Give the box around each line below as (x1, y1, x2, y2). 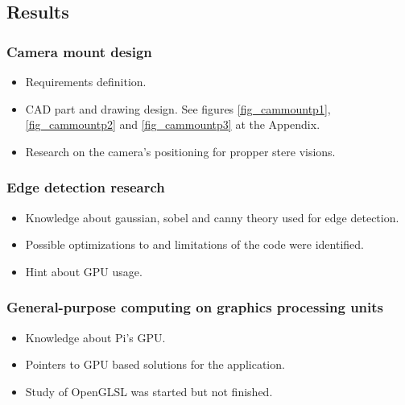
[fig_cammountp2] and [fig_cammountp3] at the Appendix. (25, 116, 320, 133)
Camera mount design (6, 41, 152, 61)
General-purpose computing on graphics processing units (6, 297, 384, 317)
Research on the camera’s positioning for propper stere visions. (25, 143, 336, 159)
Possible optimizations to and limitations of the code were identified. (25, 236, 364, 253)
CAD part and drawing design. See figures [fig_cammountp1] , (25, 100, 331, 117)
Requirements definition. (25, 73, 147, 89)
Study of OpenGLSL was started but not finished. (25, 382, 273, 399)
